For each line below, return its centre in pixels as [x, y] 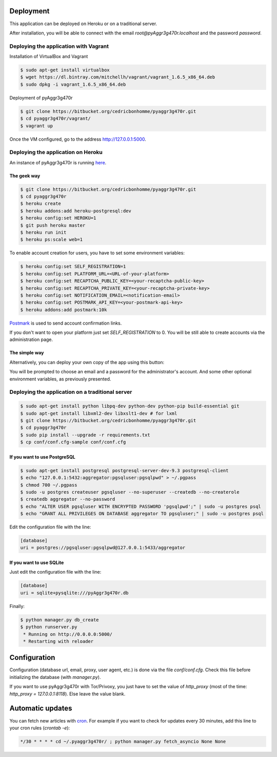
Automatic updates [41, 708]
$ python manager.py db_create [60, 620]
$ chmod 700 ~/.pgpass [49, 485]
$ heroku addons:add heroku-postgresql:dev [76, 211]
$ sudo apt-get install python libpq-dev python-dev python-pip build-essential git [130, 406]
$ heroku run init [43, 233]
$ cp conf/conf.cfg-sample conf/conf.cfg [73, 442]
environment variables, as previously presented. [60, 379]
